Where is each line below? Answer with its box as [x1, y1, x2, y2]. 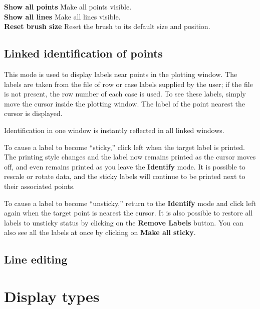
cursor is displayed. [4, 108, 63, 118]
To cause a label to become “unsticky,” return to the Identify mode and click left [4, 197, 256, 208]
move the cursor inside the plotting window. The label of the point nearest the [4, 98, 245, 108]
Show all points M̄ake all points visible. [4, 1, 132, 11]
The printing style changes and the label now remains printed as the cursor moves [4, 151, 256, 162]
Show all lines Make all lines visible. [4, 11, 121, 21]
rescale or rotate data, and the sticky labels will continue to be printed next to [4, 171, 245, 181]
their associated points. [4, 180, 75, 191]
